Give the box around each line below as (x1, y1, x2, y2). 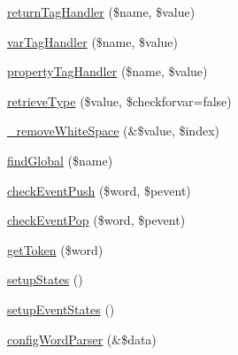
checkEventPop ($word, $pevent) (7, 211, 186, 229)
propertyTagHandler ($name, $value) (7, 62, 208, 81)
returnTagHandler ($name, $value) (7, 3, 196, 20)
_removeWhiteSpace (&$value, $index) (7, 121, 219, 140)
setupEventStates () (7, 299, 115, 318)
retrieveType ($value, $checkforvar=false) (7, 91, 232, 110)
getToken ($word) (7, 240, 104, 259)
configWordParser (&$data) (7, 329, 157, 348)
